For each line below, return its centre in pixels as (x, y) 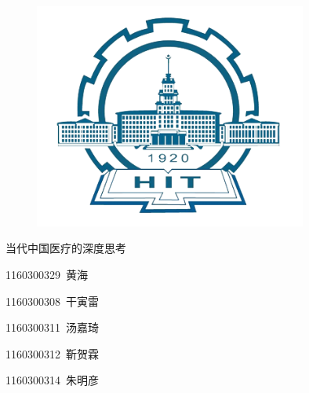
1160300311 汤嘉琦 (52, 327)
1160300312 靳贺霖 (52, 353)
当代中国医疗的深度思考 (66, 248)
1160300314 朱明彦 (52, 380)
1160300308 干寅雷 (52, 301)
